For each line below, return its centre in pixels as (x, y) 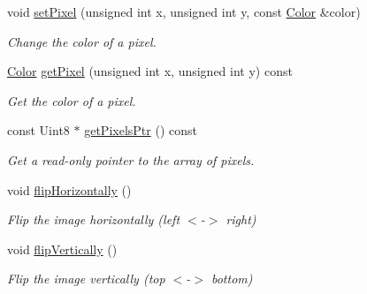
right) (241, 219)
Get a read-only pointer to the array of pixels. (131, 159)
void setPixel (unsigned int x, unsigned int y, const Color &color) (184, 11)
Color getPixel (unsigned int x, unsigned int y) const (150, 71)
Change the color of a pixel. (82, 41)
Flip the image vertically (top (86, 279)
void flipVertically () (62, 249)
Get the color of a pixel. (72, 100)
